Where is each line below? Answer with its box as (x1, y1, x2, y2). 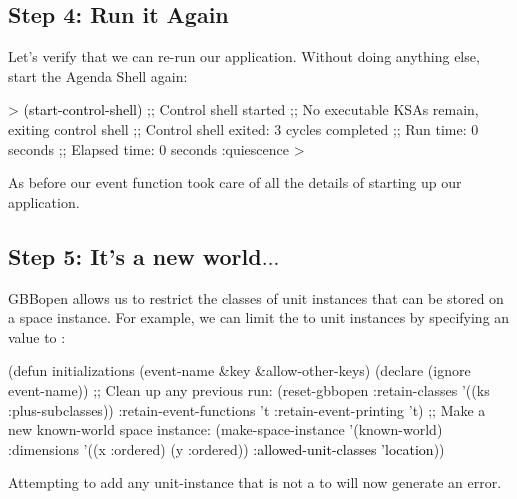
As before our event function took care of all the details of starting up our (8, 172, 462, 193)
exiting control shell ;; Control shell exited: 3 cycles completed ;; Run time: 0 (8, 118, 479, 139)
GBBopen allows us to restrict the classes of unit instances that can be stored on (8, 287, 504, 308)
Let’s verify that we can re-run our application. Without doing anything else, (8, 46, 480, 67)
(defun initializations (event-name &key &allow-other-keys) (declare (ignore (8, 360, 471, 381)
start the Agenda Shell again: (8, 65, 188, 86)
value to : (8, 326, 66, 347)
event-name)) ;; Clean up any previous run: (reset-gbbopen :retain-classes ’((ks (8, 379, 490, 400)
